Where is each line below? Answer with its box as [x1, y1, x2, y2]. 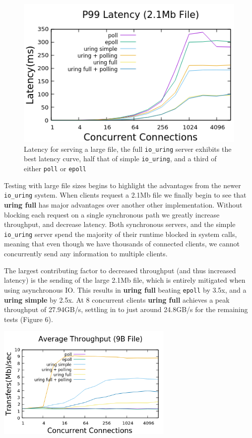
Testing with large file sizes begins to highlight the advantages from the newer [4, 180, 241, 190]
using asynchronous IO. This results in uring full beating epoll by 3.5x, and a [4, 284, 247, 295]
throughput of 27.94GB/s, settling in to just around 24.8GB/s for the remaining [4, 304, 248, 315]
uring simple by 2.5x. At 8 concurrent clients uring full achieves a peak [4, 294, 230, 305]
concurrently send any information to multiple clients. [4, 248, 168, 259]
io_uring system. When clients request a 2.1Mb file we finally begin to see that [4, 190, 247, 200]
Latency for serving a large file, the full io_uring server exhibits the [24, 143, 232, 154]
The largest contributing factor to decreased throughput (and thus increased [4, 265, 236, 275]
